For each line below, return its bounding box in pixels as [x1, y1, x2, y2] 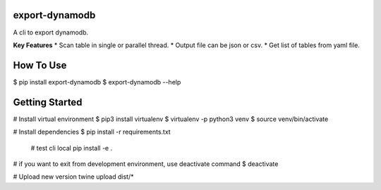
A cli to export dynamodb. [13, 28, 89, 37]
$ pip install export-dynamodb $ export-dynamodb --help [13, 77, 181, 86]
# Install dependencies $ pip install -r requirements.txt [13, 127, 171, 137]
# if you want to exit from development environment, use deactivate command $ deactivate [13, 159, 279, 168]
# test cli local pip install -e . [30, 144, 113, 152]
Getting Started [13, 96, 83, 108]
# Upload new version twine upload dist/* [13, 172, 134, 181]
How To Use [13, 59, 67, 71]
